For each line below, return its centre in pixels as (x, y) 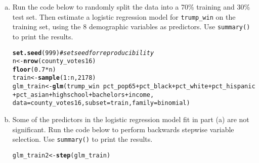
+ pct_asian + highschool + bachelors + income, (83, 95)
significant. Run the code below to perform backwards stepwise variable (123, 129)
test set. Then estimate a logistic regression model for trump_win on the (124, 16)
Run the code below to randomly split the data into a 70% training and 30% (131, 7)
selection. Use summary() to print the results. (82, 139)
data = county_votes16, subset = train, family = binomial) (101, 103)
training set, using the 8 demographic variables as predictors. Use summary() (131, 26)
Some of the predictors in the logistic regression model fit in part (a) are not (131, 119)
